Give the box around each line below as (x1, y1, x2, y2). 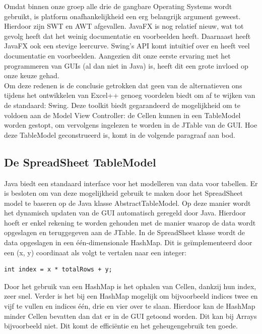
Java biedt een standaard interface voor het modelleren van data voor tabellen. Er (4, 178, 258, 188)
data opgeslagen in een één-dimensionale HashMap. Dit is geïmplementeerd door (4, 237, 252, 248)
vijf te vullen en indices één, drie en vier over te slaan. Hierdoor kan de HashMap (4, 301, 255, 311)
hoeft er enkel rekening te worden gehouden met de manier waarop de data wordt (4, 217, 256, 228)
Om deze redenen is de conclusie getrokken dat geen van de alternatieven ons (4, 80, 242, 90)
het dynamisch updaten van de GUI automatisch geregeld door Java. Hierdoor (4, 207, 246, 218)
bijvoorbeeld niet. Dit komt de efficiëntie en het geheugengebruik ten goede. (4, 320, 238, 331)
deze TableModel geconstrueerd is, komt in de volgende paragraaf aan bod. (4, 129, 235, 140)
